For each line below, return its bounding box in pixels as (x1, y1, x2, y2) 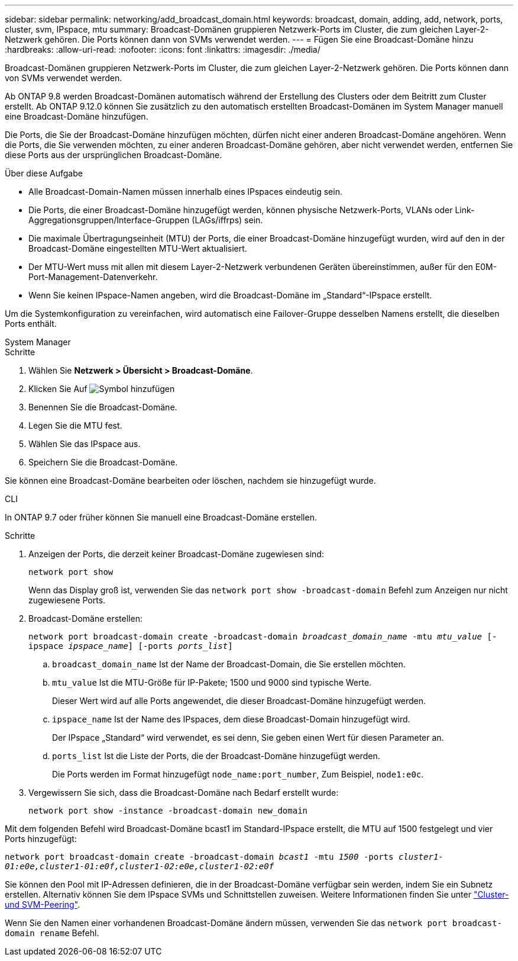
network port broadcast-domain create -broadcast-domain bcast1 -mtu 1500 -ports (5, 852, 394, 862)
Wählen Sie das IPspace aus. (28, 439, 141, 449)
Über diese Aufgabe (5, 168, 83, 178)
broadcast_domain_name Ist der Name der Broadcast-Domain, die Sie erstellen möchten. (52, 659, 406, 669)
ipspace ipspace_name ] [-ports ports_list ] (28, 641, 233, 651)
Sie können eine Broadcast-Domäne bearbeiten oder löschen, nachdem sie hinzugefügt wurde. (5, 475, 376, 486)
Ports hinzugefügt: (5, 834, 77, 844)
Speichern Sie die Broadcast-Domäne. (28, 457, 178, 467)
